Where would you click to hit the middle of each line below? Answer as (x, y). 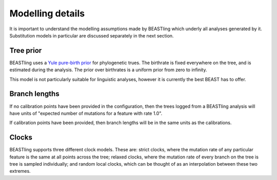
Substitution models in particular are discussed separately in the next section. (92, 35)
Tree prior (26, 51)
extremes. (20, 171)
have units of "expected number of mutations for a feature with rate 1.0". (86, 113)
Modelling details (47, 13)
